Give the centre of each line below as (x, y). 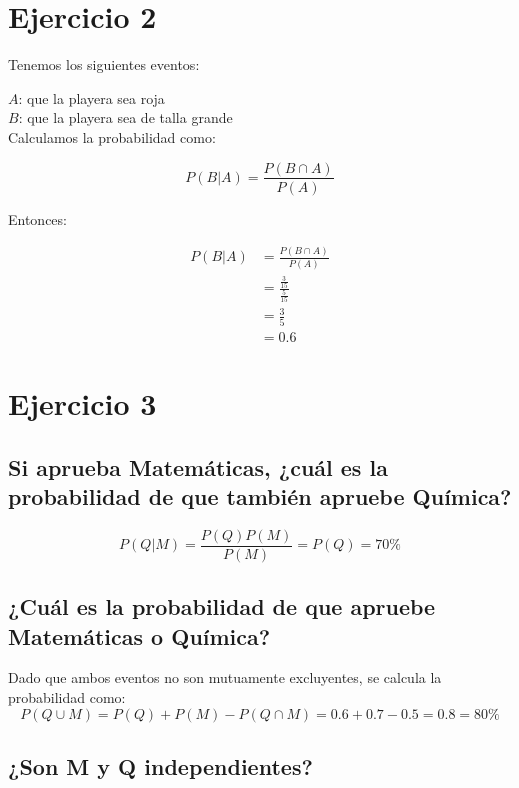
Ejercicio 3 (82, 403)
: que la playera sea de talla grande (125, 117)
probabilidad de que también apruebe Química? (260, 495)
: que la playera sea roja (91, 97)
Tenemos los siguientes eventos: (104, 64)
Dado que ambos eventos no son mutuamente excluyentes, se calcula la (225, 677)
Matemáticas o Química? (139, 635)
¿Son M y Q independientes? (160, 766)
